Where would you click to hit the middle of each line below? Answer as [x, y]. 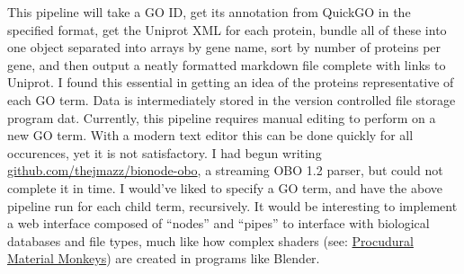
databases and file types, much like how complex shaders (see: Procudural [210, 240]
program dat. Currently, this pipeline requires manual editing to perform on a [222, 117]
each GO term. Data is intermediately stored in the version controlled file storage [232, 99]
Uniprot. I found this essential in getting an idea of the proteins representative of [231, 82]
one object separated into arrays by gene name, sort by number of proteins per [224, 47]
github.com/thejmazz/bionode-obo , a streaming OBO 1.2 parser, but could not [225, 170]
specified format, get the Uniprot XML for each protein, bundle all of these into [227, 29]
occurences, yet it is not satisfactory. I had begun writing [165, 152]
